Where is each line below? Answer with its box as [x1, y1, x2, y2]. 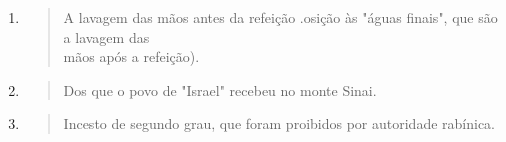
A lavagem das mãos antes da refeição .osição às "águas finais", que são [63, 7, 498, 27]
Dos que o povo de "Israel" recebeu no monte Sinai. [63, 79, 377, 100]
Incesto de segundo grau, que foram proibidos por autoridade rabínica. [63, 113, 496, 134]
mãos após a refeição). [63, 46, 200, 67]
